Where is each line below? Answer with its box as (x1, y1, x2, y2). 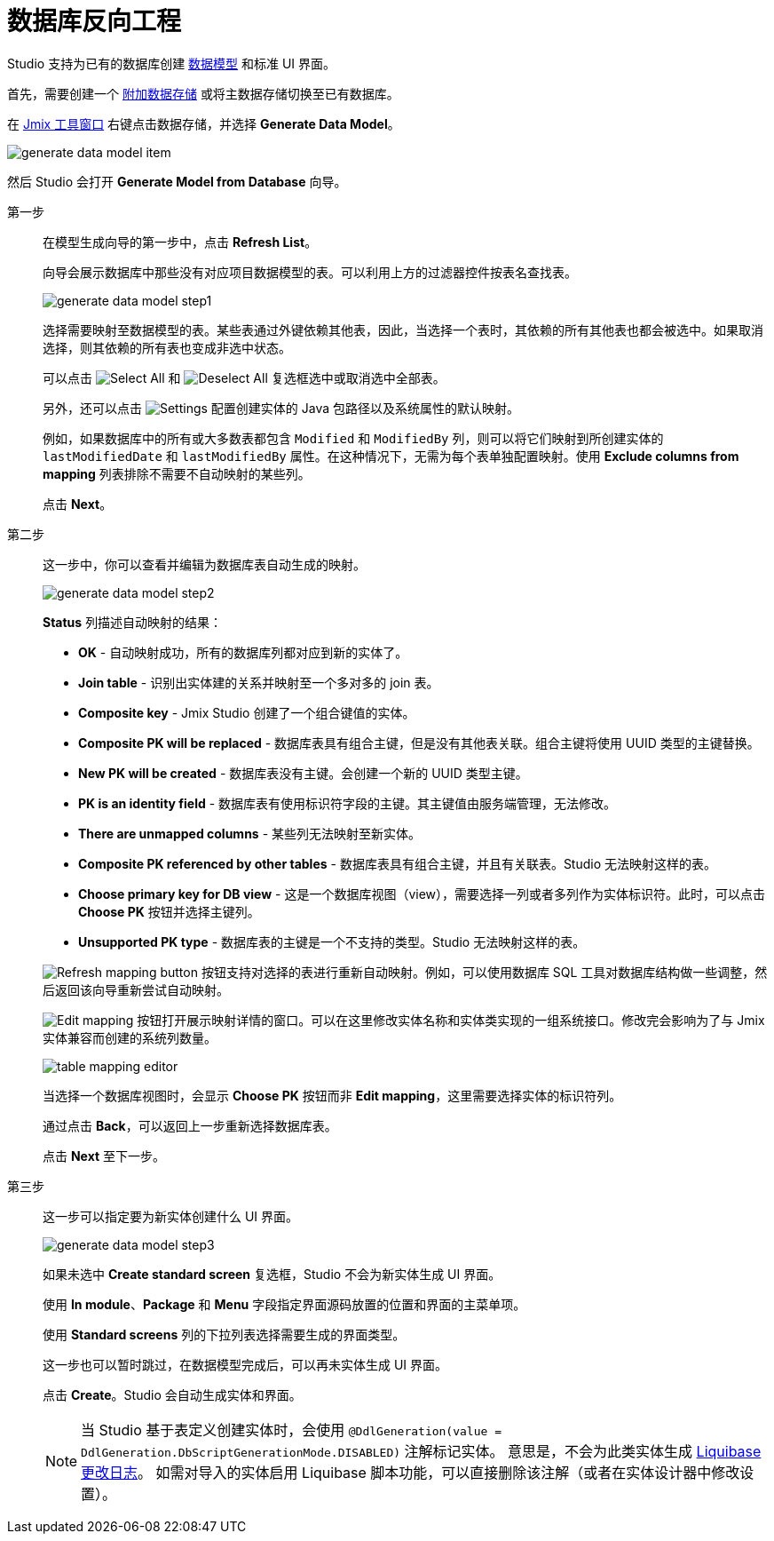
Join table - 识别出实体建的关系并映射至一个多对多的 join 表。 (78, 674, 439, 690)
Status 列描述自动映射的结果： (43, 614, 223, 630)
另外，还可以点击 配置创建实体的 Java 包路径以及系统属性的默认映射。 (43, 400, 520, 416)
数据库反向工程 (7, 6, 182, 36)
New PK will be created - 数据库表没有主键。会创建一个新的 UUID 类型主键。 (78, 765, 528, 781)
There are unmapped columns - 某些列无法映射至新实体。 (78, 825, 422, 841)
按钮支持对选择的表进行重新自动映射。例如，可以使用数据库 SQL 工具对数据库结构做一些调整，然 (201, 964, 768, 980)
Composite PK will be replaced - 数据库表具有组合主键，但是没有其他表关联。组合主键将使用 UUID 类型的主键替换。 (78, 735, 760, 751)
